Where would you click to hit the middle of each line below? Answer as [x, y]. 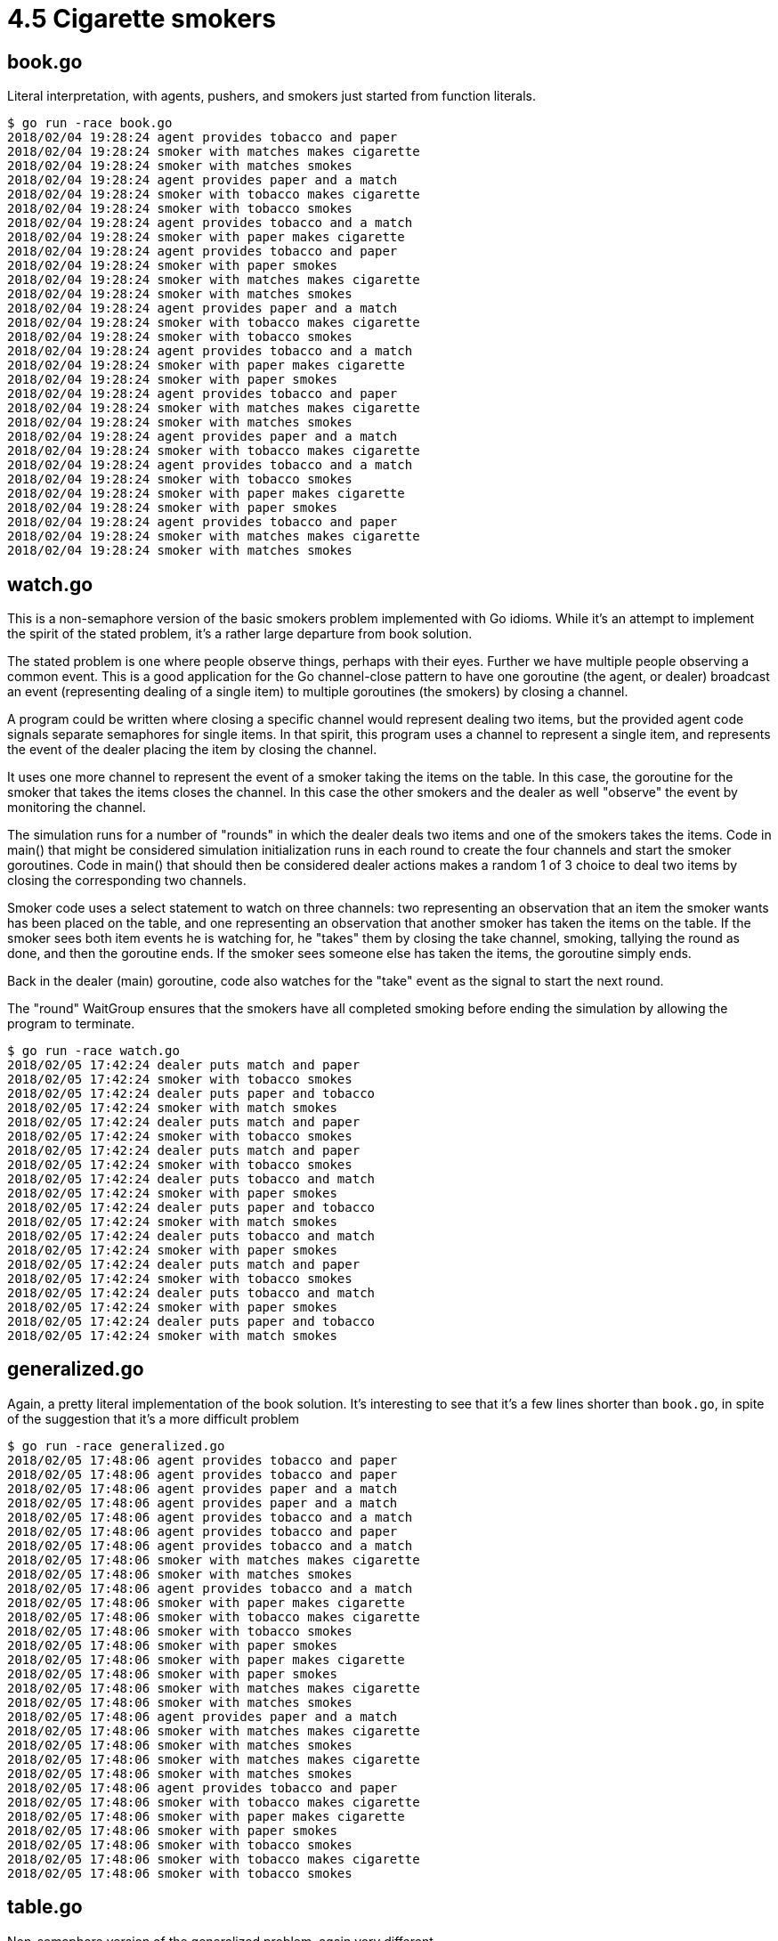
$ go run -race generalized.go [116, 1446]
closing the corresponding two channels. [127, 881]
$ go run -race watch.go [93, 1051]
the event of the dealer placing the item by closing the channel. [192, 750]
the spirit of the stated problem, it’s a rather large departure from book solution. [240, 634]
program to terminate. [71, 1024]
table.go [45, 1907]
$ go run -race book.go [90, 123]
